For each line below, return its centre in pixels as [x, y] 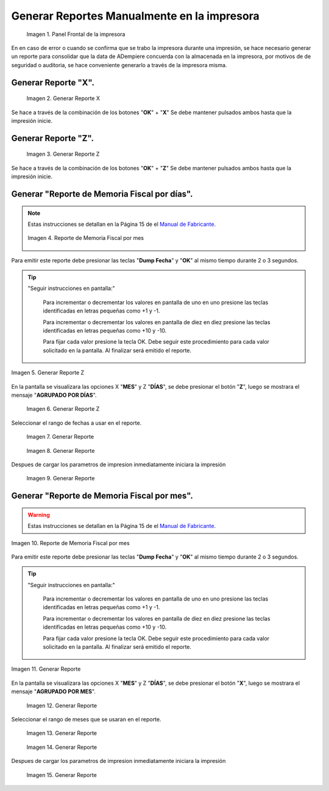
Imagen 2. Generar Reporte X [63, 98]
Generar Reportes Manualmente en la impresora [136, 16]
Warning [39, 515]
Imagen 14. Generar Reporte [62, 747]
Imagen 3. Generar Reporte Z [63, 154]
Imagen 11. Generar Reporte [46, 669]
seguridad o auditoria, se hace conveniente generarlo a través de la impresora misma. [119, 65]
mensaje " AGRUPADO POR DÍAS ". [54, 395]
